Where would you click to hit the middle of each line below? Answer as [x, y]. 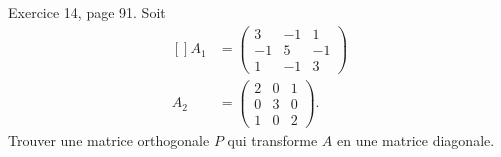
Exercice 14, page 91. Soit [87, 12]
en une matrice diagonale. [416, 139]
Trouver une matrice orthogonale [109, 139]
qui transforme [272, 139]
